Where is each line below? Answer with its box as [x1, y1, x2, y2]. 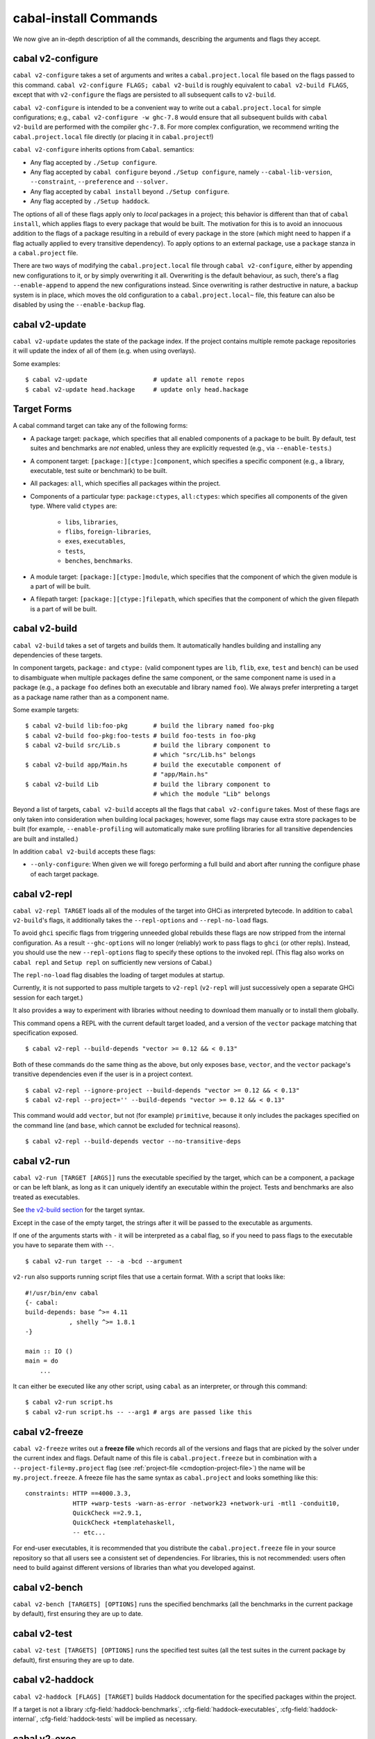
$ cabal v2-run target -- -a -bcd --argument [25, 1257, 183, 1265]
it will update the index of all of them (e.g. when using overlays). [12, 346, 197, 355]
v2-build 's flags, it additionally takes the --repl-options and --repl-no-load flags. [12, 916, 269, 924]
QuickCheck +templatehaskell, [72, 1518, 176, 1527]
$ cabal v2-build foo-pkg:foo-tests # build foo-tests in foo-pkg [25, 731, 256, 739]
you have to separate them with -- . [12, 1241, 115, 1249]
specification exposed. [12, 1028, 78, 1036]
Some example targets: [12, 705, 79, 714]
